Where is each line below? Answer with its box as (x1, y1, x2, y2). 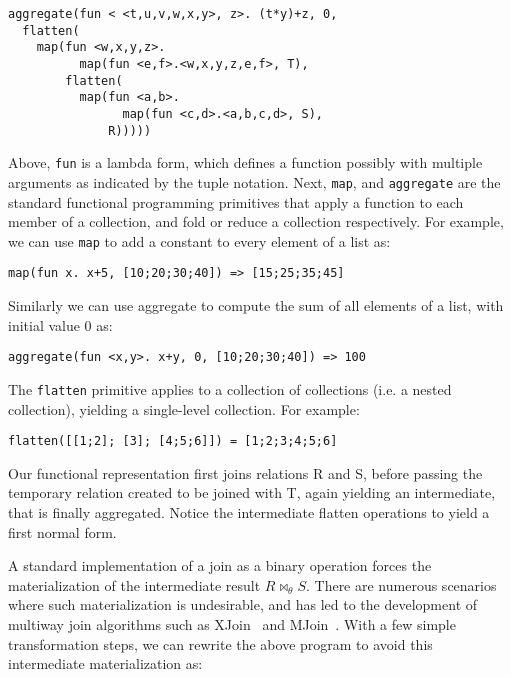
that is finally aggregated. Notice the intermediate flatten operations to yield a (8, 502, 490, 522)
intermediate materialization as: (8, 653, 203, 674)
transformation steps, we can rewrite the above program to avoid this (8, 633, 433, 654)
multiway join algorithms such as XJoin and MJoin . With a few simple (8, 613, 456, 634)
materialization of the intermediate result (8, 574, 261, 595)
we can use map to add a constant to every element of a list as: (8, 230, 391, 251)
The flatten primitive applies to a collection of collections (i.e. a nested (8, 378, 452, 399)
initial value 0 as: (8, 314, 113, 335)
